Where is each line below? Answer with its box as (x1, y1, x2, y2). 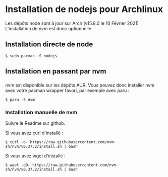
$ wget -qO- (5, 162, 30, 168)
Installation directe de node (5, 40, 93, 49)
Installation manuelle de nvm (5, 109, 77, 116)
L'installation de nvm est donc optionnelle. (5, 25, 93, 31)
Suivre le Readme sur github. (5, 120, 66, 126)
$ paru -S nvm (5, 97, 35, 103)
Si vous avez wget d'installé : (5, 153, 66, 159)
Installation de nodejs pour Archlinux (5, 4, 163, 15)
